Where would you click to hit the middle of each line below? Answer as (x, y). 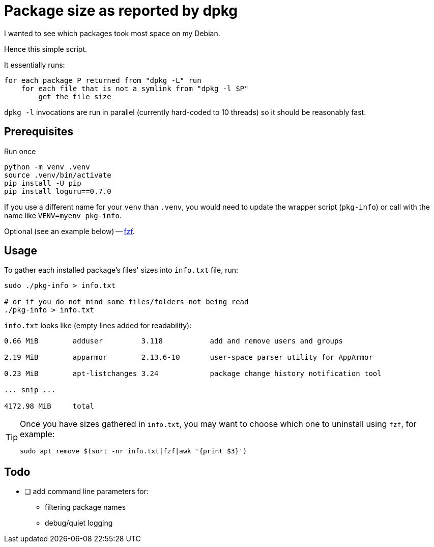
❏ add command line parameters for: (86, 492)
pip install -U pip (43, 183)
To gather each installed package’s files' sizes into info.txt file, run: (121, 270)
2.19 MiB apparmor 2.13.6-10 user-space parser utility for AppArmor (189, 357)
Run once (20, 151)
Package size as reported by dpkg (121, 11)
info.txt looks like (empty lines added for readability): (98, 326)
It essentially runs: (35, 65)
